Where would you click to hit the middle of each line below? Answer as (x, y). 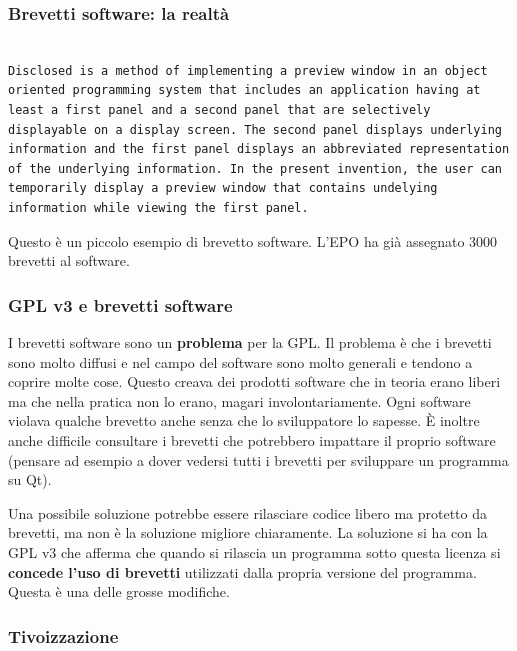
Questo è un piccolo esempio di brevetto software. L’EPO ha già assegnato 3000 (253, 240)
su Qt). (30, 479)
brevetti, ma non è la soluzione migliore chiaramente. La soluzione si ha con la (248, 532)
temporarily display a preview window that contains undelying (223, 188)
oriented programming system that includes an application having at (244, 90)
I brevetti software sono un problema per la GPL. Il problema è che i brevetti (250, 341)
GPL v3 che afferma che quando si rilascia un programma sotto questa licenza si (254, 551)
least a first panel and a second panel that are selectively (219, 110)
